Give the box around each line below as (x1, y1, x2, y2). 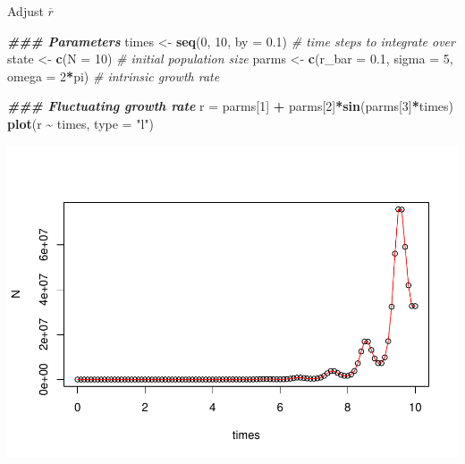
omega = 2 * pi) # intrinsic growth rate (7, 66, 220, 85)
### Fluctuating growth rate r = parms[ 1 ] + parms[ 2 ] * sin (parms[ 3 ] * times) (7, 97, 453, 115)
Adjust (7, 2, 44, 20)
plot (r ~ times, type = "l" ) (7, 114, 154, 132)
